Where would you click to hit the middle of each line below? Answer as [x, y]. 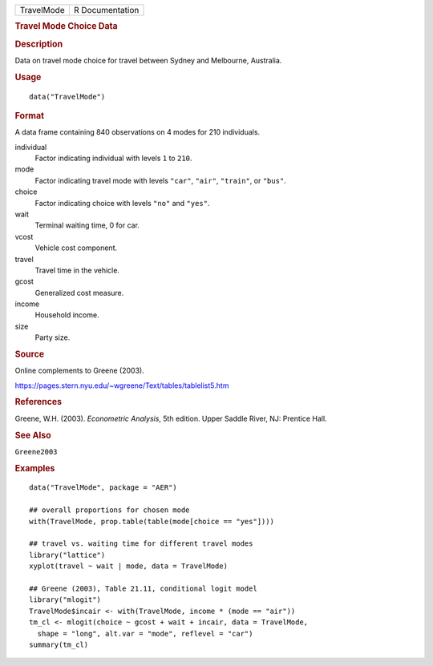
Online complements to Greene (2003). [79, 371]
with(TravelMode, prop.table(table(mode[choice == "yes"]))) [152, 521]
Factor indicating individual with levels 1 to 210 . [113, 158]
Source [30, 354]
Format [29, 115]
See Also [33, 435]
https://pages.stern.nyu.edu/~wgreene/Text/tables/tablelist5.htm [122, 385]
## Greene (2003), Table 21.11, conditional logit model [144, 588]
